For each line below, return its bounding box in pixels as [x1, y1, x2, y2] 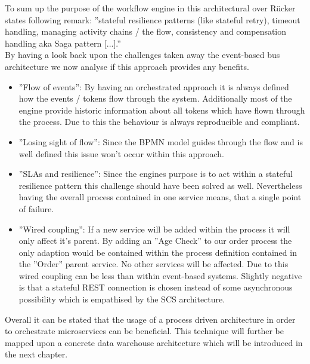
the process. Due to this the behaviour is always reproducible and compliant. [18, 115, 300, 128]
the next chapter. [5, 348, 68, 360]
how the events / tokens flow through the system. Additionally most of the [18, 92, 292, 105]
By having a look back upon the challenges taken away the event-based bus [5, 48, 280, 61]
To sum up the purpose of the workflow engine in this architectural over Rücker [5, 2, 296, 14]
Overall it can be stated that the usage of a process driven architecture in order [5, 313, 296, 325]
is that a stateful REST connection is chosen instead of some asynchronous [18, 281, 293, 293]
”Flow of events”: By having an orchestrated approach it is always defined [18, 80, 289, 93]
